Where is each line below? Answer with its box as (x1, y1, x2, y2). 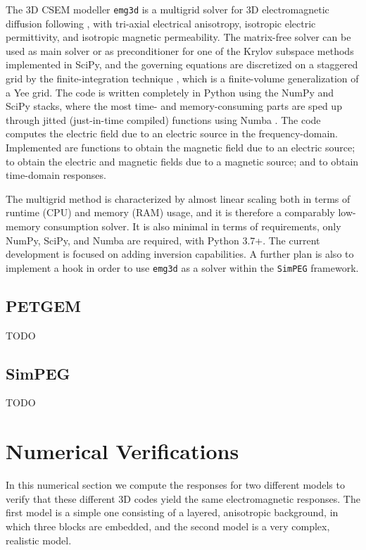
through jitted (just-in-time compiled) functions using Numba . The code (6, 112, 321, 127)
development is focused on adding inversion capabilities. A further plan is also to (6, 246, 354, 261)
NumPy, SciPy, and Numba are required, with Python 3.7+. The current (6, 232, 320, 247)
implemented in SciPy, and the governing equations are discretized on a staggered (6, 57, 358, 72)
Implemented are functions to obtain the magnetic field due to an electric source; (6, 140, 355, 154)
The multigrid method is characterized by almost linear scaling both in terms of (6, 191, 351, 206)
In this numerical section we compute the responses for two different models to (6, 477, 345, 492)
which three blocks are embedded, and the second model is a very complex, (6, 518, 330, 533)
